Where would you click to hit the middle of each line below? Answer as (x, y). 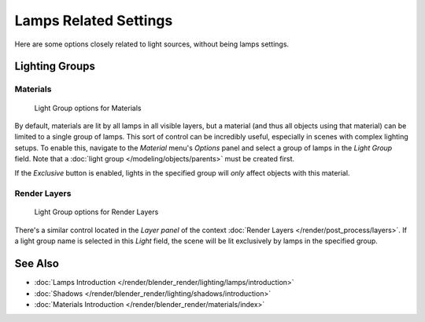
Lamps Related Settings (94, 20)
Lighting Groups (55, 67)
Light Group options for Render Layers (96, 212)
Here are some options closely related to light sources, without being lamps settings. (152, 44)
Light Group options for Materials (88, 108)
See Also (37, 264)
